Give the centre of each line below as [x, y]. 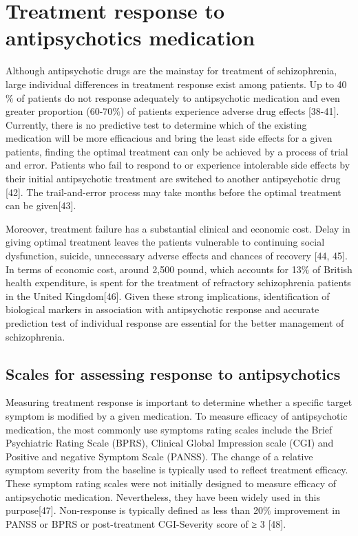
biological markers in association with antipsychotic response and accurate [162, 309]
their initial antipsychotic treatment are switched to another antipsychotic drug [173, 179]
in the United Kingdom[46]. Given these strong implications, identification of [168, 296]
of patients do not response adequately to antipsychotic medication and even [178, 97]
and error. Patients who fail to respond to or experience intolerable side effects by [178, 165]
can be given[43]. [41, 205]
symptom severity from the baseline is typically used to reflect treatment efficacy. [177, 470]
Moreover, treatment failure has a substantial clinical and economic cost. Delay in [178, 228]
